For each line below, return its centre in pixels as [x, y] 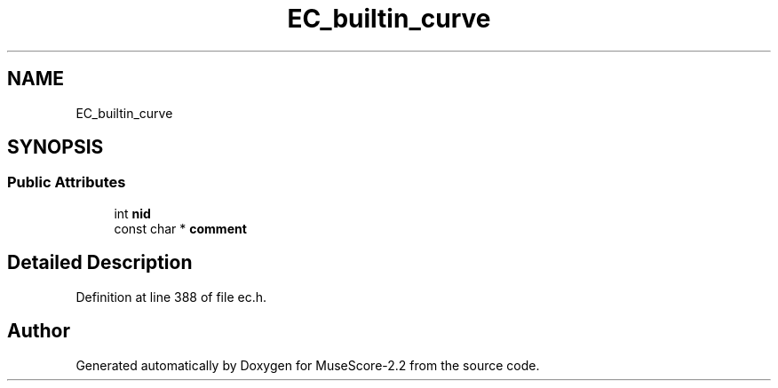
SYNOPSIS [56, 147]
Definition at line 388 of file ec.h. [171, 297]
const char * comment [180, 228]
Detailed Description [100, 263]
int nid [132, 213]
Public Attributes [67, 182]
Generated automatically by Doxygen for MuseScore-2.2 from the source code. [308, 365]
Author [39, 331]
